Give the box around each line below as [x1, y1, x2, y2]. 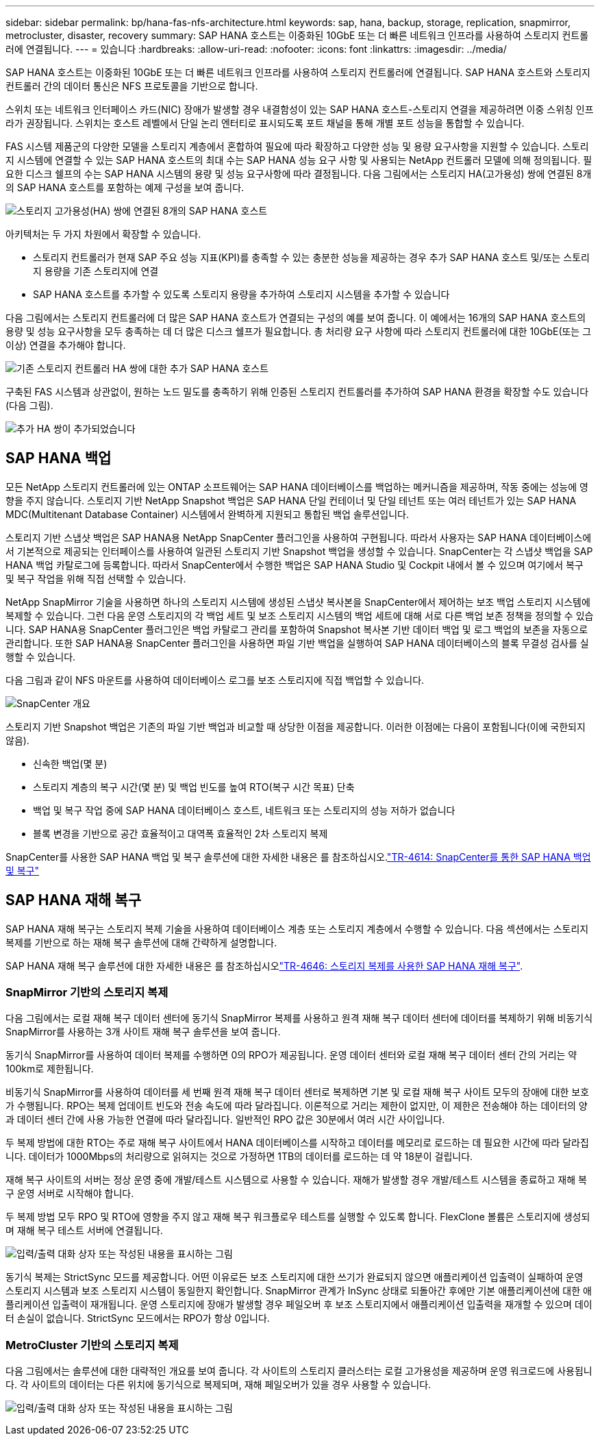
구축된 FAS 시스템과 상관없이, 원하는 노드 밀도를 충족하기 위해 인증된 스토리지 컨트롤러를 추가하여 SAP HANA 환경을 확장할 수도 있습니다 [5, 386, 589, 397]
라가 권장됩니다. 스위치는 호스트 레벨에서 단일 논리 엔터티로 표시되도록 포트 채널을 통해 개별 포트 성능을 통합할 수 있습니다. [5, 117, 525, 129]
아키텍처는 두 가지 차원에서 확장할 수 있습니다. [5, 228, 201, 240]
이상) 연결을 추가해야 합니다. [5, 339, 126, 351]
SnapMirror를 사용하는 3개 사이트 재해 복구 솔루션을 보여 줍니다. [5, 1026, 281, 1038]
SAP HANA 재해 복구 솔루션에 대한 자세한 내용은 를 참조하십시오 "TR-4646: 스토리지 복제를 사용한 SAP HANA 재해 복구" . [5, 959, 523, 972]
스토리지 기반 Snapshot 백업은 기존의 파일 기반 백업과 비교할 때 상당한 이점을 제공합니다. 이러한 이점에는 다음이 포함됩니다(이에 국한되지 [5, 720, 586, 732]
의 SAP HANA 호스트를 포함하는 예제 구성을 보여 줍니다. [5, 182, 245, 193]
